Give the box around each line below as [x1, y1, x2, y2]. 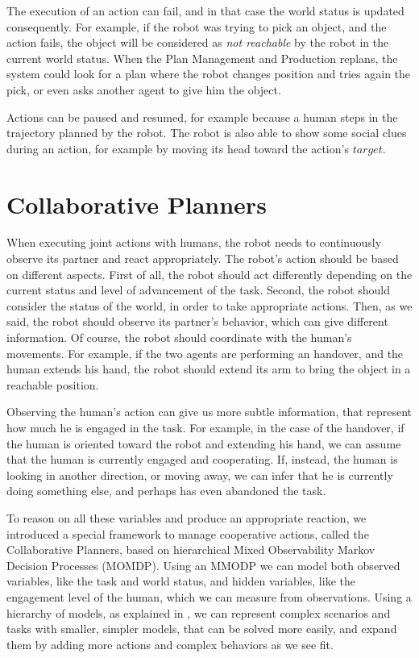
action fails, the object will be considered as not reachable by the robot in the [6, 34, 389, 51]
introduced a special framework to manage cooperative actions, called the [6, 525, 369, 542]
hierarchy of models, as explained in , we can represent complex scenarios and [6, 604, 391, 621]
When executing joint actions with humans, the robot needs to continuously [6, 234, 382, 251]
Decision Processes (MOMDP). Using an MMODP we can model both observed [6, 556, 400, 573]
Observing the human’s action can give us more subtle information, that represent [6, 403, 413, 420]
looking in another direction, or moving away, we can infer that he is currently [6, 466, 393, 483]
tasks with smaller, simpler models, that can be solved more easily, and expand [6, 620, 397, 637]
